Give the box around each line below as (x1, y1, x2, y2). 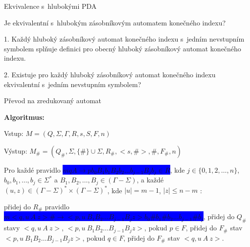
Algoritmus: (4, 112, 45, 122)
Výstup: (4, 145, 27, 156)
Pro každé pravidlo (4, 164, 61, 175)
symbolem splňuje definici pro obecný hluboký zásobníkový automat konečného (4, 43, 241, 53)
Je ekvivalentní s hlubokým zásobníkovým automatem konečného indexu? (4, 17, 226, 27)
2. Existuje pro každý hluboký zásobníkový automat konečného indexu (4, 69, 216, 79)
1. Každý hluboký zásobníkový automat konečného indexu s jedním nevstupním (4, 34, 245, 44)
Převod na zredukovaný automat (4, 95, 102, 106)
